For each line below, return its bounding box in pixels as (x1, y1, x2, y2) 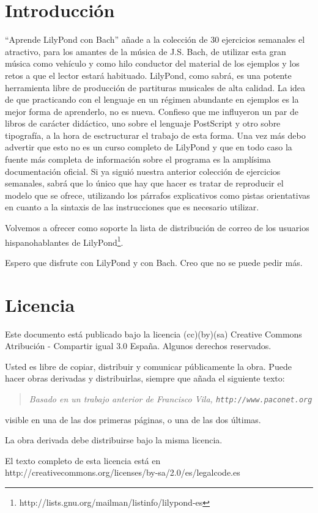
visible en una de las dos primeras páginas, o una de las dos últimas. (5, 413, 261, 426)
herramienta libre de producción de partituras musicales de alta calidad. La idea (5, 81, 306, 94)
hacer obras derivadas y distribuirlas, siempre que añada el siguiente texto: (5, 372, 285, 385)
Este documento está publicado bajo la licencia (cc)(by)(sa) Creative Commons (5, 327, 302, 340)
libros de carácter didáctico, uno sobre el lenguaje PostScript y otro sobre (5, 117, 281, 130)
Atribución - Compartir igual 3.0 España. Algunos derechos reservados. (5, 339, 272, 352)
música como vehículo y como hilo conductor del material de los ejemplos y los (5, 57, 300, 70)
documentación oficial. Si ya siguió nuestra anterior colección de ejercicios (5, 164, 281, 177)
